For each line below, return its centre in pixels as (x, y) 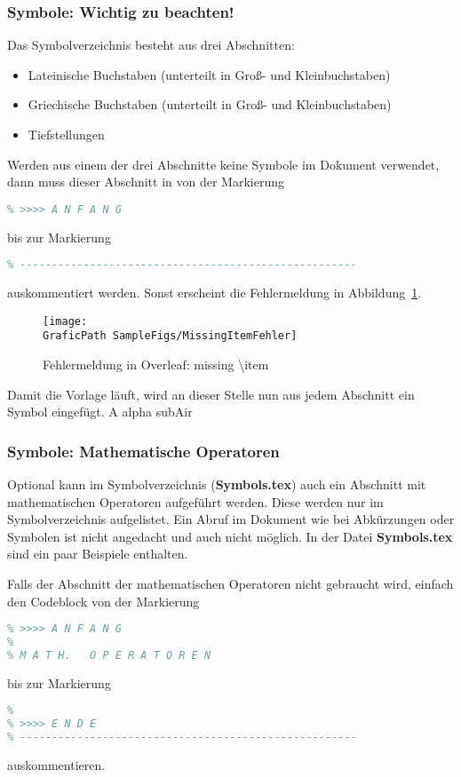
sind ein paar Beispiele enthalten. (98, 554)
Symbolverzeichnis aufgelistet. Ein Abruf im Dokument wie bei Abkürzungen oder (231, 519)
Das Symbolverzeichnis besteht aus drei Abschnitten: (151, 45)
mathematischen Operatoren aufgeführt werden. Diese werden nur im (195, 501)
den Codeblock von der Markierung (103, 601)
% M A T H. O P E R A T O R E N (109, 655)
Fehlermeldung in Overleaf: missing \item (156, 365)
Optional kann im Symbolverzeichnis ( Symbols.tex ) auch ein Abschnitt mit (217, 484)
